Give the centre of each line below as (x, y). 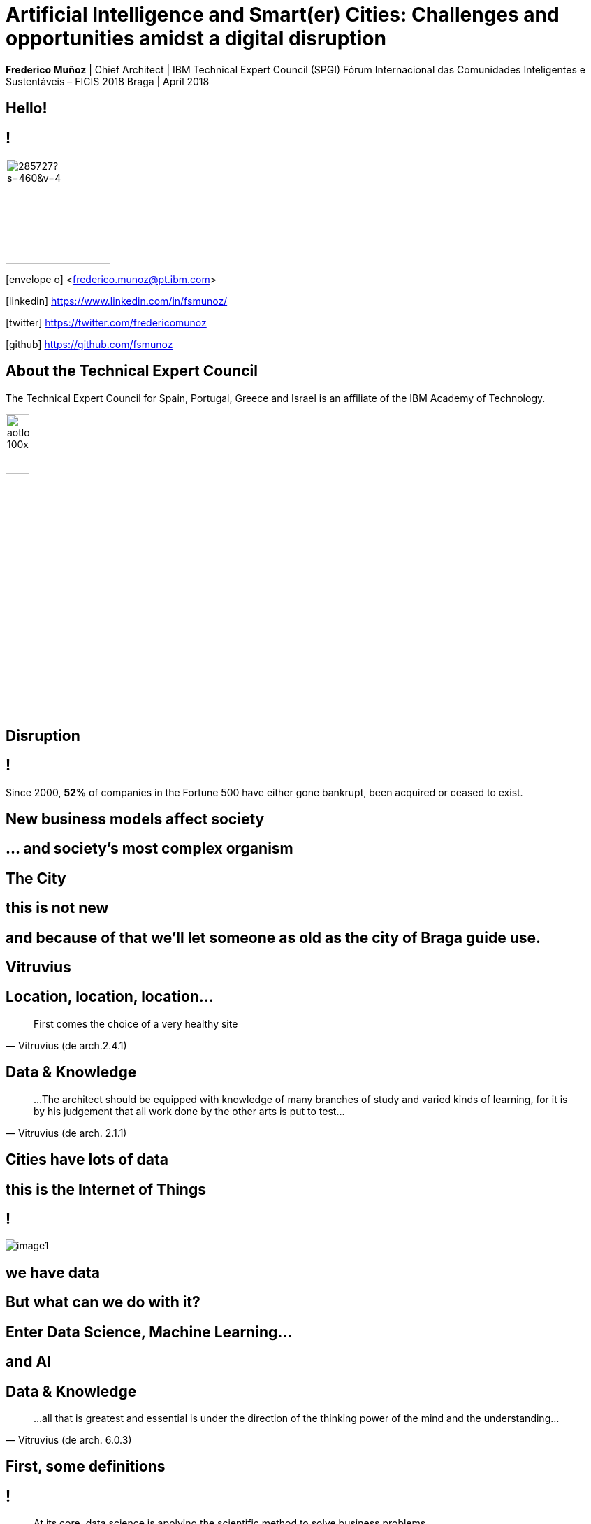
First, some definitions (86, 1467)
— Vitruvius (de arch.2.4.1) (66, 1045)
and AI (29, 1362)
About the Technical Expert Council (132, 371)
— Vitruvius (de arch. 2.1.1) (66, 1133)
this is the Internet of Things (106, 1189)
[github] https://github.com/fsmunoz (89, 345)
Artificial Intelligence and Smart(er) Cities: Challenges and (283, 15)
